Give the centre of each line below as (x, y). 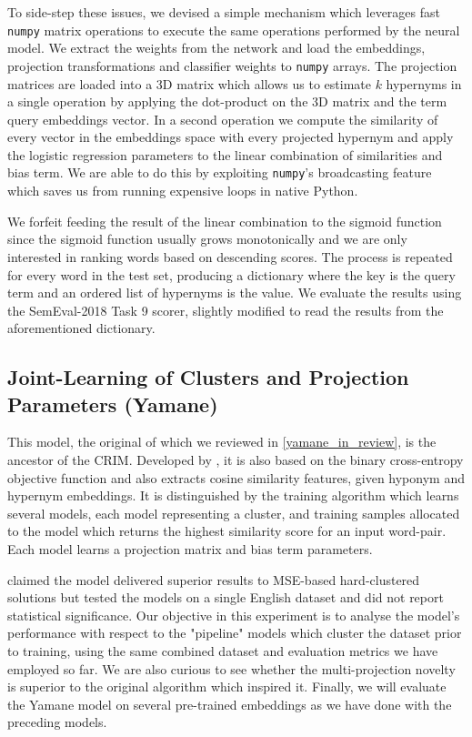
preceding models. (57, 722)
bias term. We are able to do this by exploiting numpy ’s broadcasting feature (220, 172)
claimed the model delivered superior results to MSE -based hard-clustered (214, 579)
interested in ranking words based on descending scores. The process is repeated (230, 256)
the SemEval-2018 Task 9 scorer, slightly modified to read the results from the (226, 310)
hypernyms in (424, 83)
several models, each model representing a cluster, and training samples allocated (234, 513)
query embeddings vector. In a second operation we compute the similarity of (223, 119)
